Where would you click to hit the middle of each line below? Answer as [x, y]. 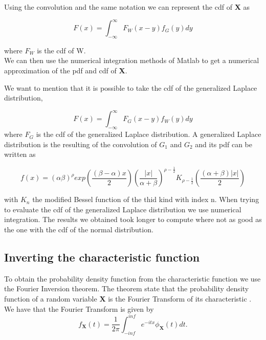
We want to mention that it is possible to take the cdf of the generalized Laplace [131, 87]
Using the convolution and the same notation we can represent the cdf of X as [127, 7]
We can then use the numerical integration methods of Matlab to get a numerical [132, 60]
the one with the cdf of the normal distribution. [79, 229]
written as [20, 154]
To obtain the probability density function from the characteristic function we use [132, 278]
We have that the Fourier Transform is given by [79, 308]
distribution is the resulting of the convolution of [81, 144]
